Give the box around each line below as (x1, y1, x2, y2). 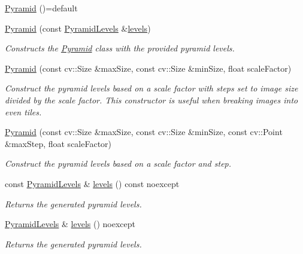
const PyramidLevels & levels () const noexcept (5, 177, 180, 189)
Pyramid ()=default (5, 2, 78, 14)
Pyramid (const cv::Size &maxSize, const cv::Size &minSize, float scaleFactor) (5, 62, 292, 74)
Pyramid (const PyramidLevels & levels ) (5, 22, 151, 34)
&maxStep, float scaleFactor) (5, 137, 112, 149)
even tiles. (5, 105, 42, 118)
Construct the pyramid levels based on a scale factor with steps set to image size (5, 82, 298, 94)
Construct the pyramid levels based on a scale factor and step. (5, 157, 232, 170)
